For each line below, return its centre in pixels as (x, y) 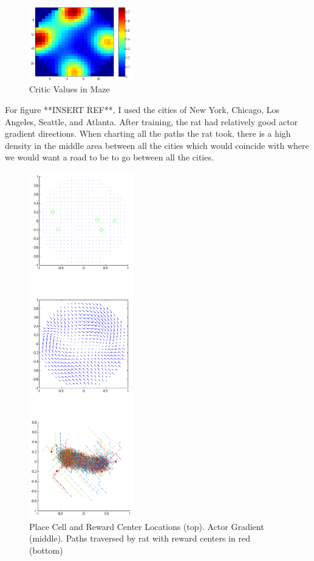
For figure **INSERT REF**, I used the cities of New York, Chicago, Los (142, 109)
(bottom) (46, 550)
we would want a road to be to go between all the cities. (109, 157)
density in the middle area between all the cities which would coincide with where (157, 145)
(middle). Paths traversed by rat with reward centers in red (140, 538)
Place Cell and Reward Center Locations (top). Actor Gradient (147, 526)
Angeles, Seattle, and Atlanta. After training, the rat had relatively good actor (152, 121)
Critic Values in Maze (70, 89)
